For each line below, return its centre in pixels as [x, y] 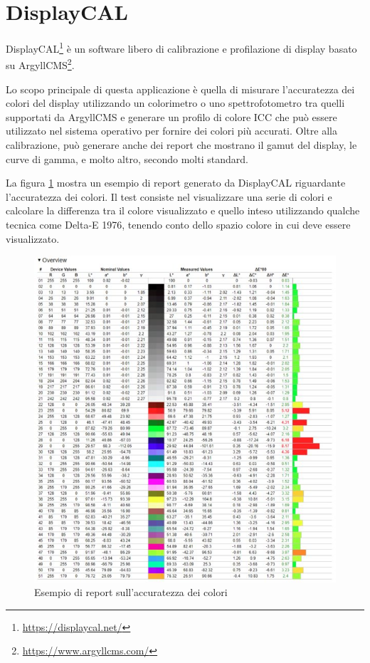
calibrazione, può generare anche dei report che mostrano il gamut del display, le [181, 145]
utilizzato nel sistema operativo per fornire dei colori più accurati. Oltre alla [171, 131]
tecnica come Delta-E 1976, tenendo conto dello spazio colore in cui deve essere [178, 224]
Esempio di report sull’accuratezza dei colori [131, 592]
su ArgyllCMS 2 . [40, 64]
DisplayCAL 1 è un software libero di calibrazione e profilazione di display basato [181, 47]
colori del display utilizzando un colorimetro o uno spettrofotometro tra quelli [175, 103]
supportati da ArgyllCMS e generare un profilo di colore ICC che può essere [171, 116]
